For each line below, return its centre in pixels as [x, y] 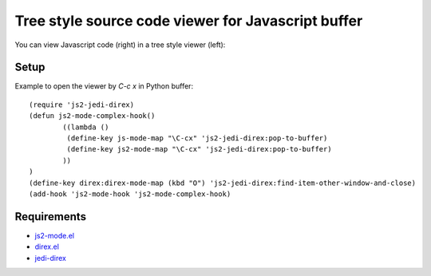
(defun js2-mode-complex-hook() [92, 116]
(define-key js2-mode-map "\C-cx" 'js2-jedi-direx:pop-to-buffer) [199, 149]
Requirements [51, 217]
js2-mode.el [55, 235]
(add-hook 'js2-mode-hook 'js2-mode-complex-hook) [130, 194]
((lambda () [86, 127]
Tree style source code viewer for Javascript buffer [189, 21]
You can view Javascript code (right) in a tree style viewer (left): [120, 45]
